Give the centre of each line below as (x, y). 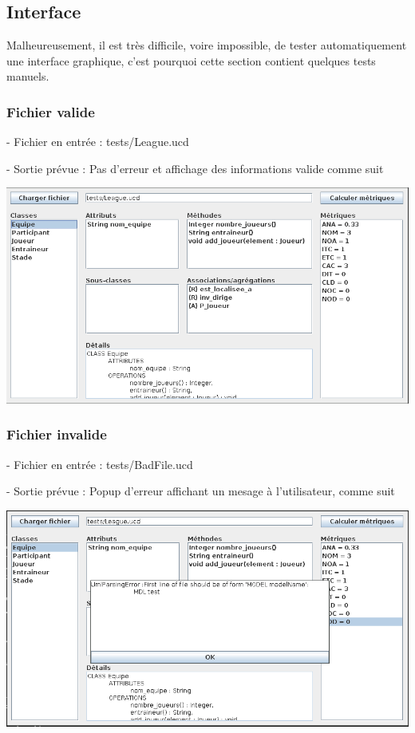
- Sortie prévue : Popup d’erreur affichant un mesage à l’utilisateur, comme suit (201, 491)
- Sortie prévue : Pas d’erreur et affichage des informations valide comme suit (195, 168)
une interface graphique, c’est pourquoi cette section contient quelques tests (191, 60)
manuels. (28, 76)
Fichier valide (51, 111)
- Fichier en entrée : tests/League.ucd (98, 142)
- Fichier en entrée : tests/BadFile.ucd (100, 464)
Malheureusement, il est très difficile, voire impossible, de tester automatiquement (207, 45)
